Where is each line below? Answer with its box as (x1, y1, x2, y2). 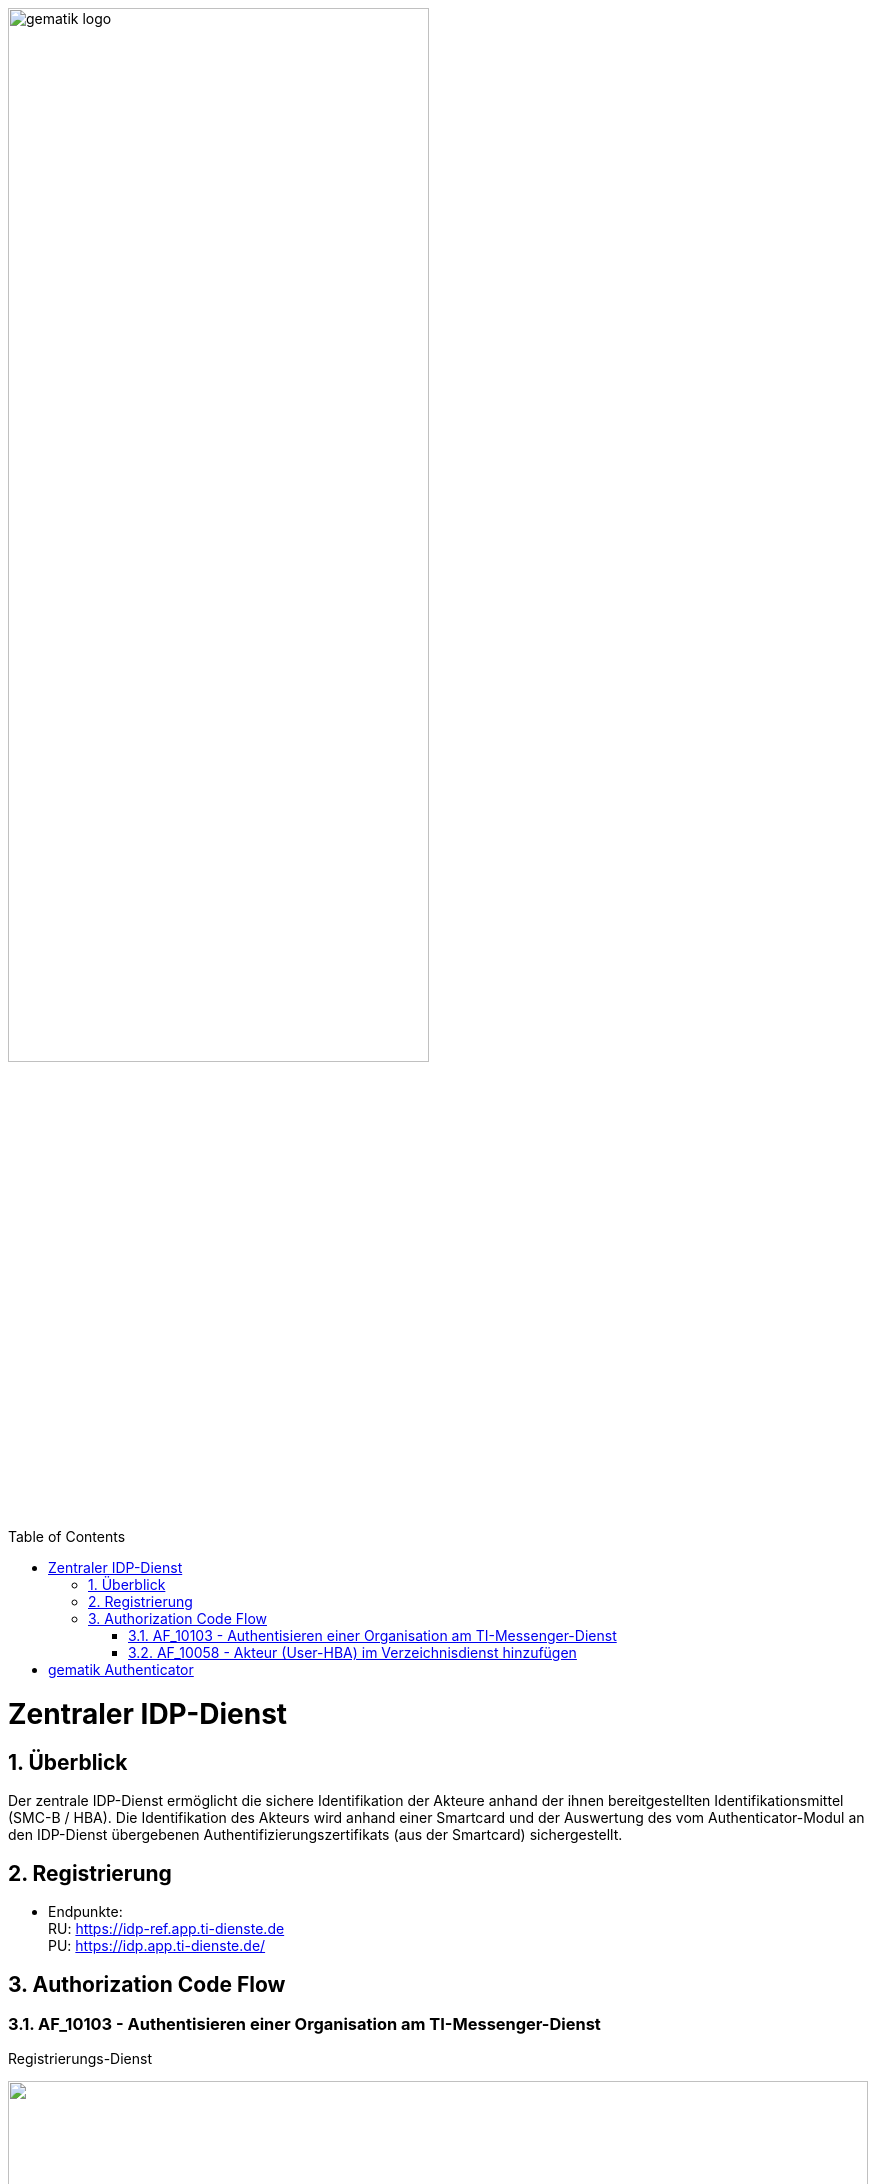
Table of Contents (8, 1528, 126, 1546)
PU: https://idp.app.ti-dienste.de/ (48, 1937, 266, 1955)
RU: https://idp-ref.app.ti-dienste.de (48, 1920, 285, 1938)
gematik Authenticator (48, 1661, 194, 1679)
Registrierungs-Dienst (8, 2050, 153, 2068)
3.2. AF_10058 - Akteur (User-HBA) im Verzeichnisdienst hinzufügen (128, 1644, 577, 1662)
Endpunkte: (48, 1903, 123, 1921)
